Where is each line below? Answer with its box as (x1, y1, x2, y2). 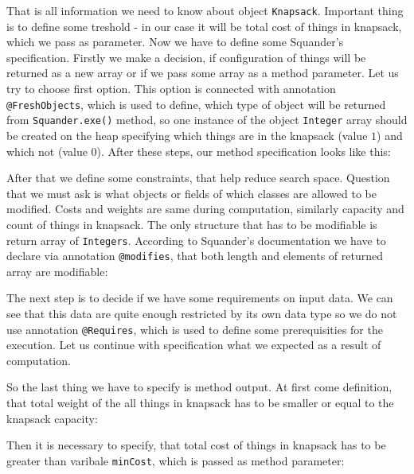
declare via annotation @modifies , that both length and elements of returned (6, 247, 383, 264)
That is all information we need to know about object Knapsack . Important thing (6, 2, 404, 18)
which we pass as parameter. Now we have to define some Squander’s (6, 33, 344, 50)
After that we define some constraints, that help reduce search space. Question (6, 169, 390, 186)
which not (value (6, 142, 88, 159)
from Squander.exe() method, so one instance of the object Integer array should (6, 111, 408, 128)
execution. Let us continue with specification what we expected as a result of (6, 336, 381, 353)
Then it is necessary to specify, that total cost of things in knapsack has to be (6, 437, 386, 453)
